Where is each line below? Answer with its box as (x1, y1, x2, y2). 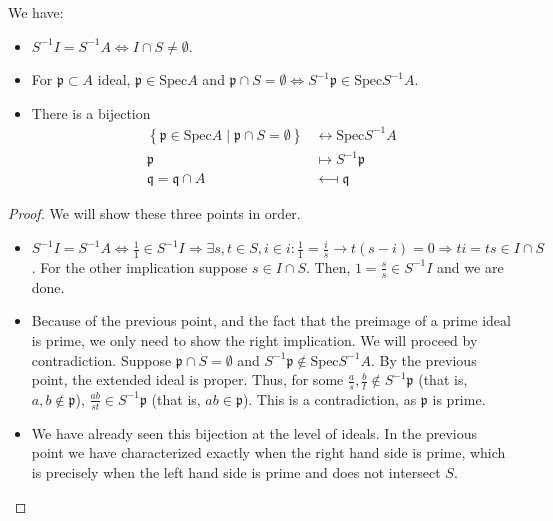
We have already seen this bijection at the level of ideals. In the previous (31, 422, 478, 443)
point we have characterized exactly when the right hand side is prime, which (31, 442, 506, 463)
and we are (437, 256, 504, 277)
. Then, (305, 256, 351, 277)
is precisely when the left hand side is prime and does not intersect (31, 461, 441, 482)
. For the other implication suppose (31, 256, 248, 277)
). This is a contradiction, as (242, 388, 417, 409)
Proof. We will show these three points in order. (8, 203, 301, 224)
